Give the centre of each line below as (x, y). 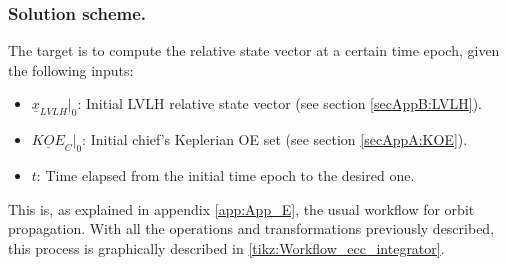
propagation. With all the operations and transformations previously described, (251, 228)
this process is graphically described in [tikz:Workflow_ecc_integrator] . (226, 247)
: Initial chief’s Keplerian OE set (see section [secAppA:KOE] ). (275, 139)
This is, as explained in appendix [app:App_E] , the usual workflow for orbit (241, 208)
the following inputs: (71, 69)
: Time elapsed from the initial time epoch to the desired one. (225, 175)
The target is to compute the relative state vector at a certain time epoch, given (254, 50)
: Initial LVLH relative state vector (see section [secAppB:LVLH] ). (280, 103)
